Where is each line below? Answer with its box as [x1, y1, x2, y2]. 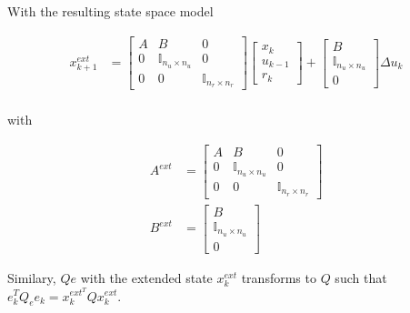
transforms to [241, 268, 316, 287]
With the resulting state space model [7, 2, 214, 20]
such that [335, 268, 387, 287]
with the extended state [80, 268, 213, 287]
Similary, [7, 268, 56, 287]
